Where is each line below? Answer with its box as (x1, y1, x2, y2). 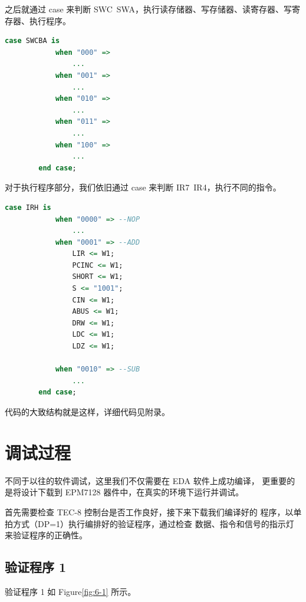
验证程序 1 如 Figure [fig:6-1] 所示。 (5, 585, 136, 597)
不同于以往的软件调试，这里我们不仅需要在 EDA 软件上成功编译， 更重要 (5, 474, 287, 486)
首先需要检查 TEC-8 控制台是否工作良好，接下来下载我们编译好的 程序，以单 (5, 505, 302, 518)
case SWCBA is (5, 37, 60, 45)
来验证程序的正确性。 (5, 529, 87, 541)
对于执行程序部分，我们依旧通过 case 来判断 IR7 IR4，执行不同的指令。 (5, 181, 281, 193)
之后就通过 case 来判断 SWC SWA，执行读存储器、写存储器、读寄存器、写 (5, 3, 292, 15)
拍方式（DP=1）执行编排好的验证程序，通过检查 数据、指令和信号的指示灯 (5, 517, 294, 529)
